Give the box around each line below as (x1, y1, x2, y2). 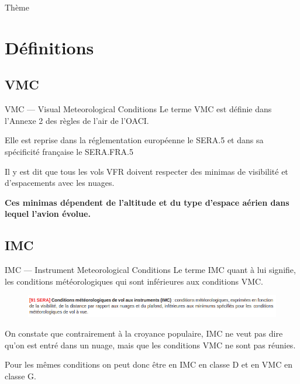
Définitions (5, 35, 94, 59)
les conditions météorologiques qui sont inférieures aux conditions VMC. (5, 275, 263, 287)
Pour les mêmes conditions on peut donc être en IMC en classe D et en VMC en (5, 358, 292, 371)
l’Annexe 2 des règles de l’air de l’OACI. (5, 114, 149, 126)
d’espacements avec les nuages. (5, 177, 115, 189)
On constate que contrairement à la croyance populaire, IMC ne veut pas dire (5, 327, 283, 339)
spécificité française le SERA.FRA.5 (5, 145, 133, 157)
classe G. (5, 369, 36, 382)
